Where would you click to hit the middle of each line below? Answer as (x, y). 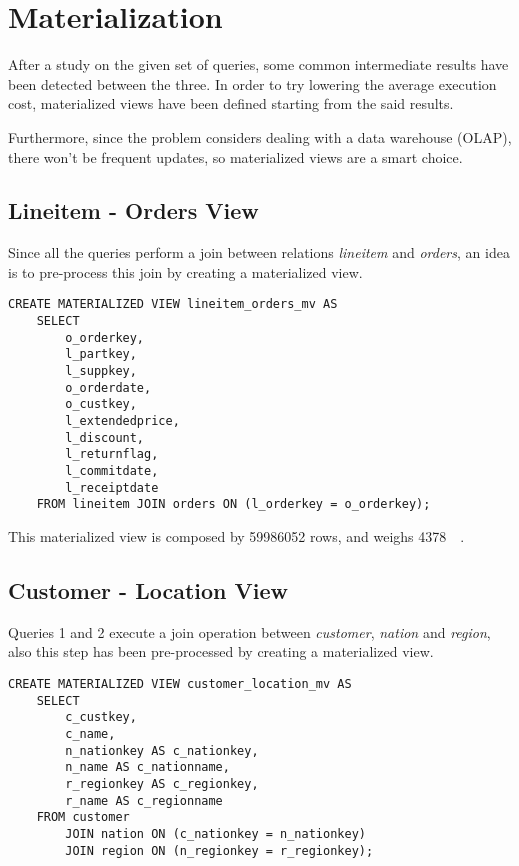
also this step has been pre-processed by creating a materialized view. (221, 651)
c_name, (90, 733)
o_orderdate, (108, 387)
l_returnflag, (112, 454)
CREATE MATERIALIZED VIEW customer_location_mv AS (180, 684)
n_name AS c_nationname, (147, 767)
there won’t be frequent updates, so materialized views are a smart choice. (235, 156)
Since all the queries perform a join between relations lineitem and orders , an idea (259, 252)
